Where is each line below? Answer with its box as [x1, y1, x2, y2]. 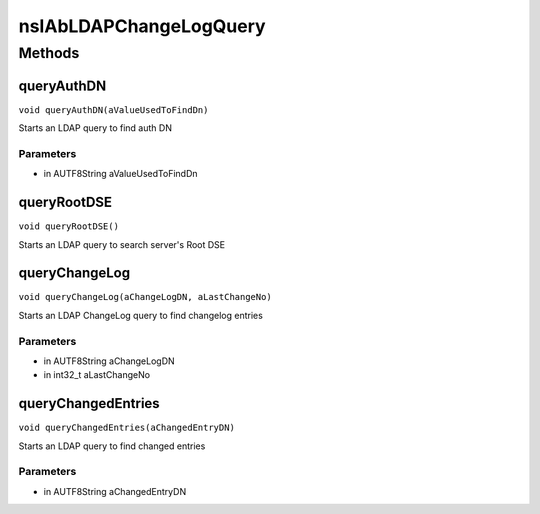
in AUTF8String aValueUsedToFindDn [43, 168, 199, 180]
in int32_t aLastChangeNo [43, 369, 150, 381]
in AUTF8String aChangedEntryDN [43, 485, 187, 497]
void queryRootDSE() [18, 221, 120, 232]
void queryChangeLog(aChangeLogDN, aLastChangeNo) [18, 291, 272, 303]
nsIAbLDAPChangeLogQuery [18, 15, 266, 37]
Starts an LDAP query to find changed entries [18, 440, 206, 452]
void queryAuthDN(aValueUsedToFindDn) [18, 104, 209, 115]
